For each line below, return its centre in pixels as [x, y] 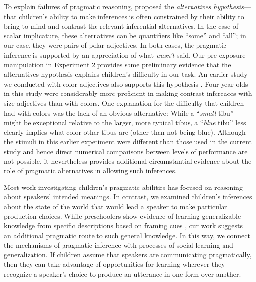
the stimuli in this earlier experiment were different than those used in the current [128, 141]
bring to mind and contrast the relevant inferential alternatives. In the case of [121, 26]
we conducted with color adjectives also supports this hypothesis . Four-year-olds [126, 83]
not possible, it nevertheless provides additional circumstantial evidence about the [128, 161]
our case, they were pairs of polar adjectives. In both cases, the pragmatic [115, 45]
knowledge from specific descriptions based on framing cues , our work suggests [123, 226]
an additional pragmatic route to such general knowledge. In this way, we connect [127, 235]
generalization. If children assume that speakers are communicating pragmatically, [128, 254]
